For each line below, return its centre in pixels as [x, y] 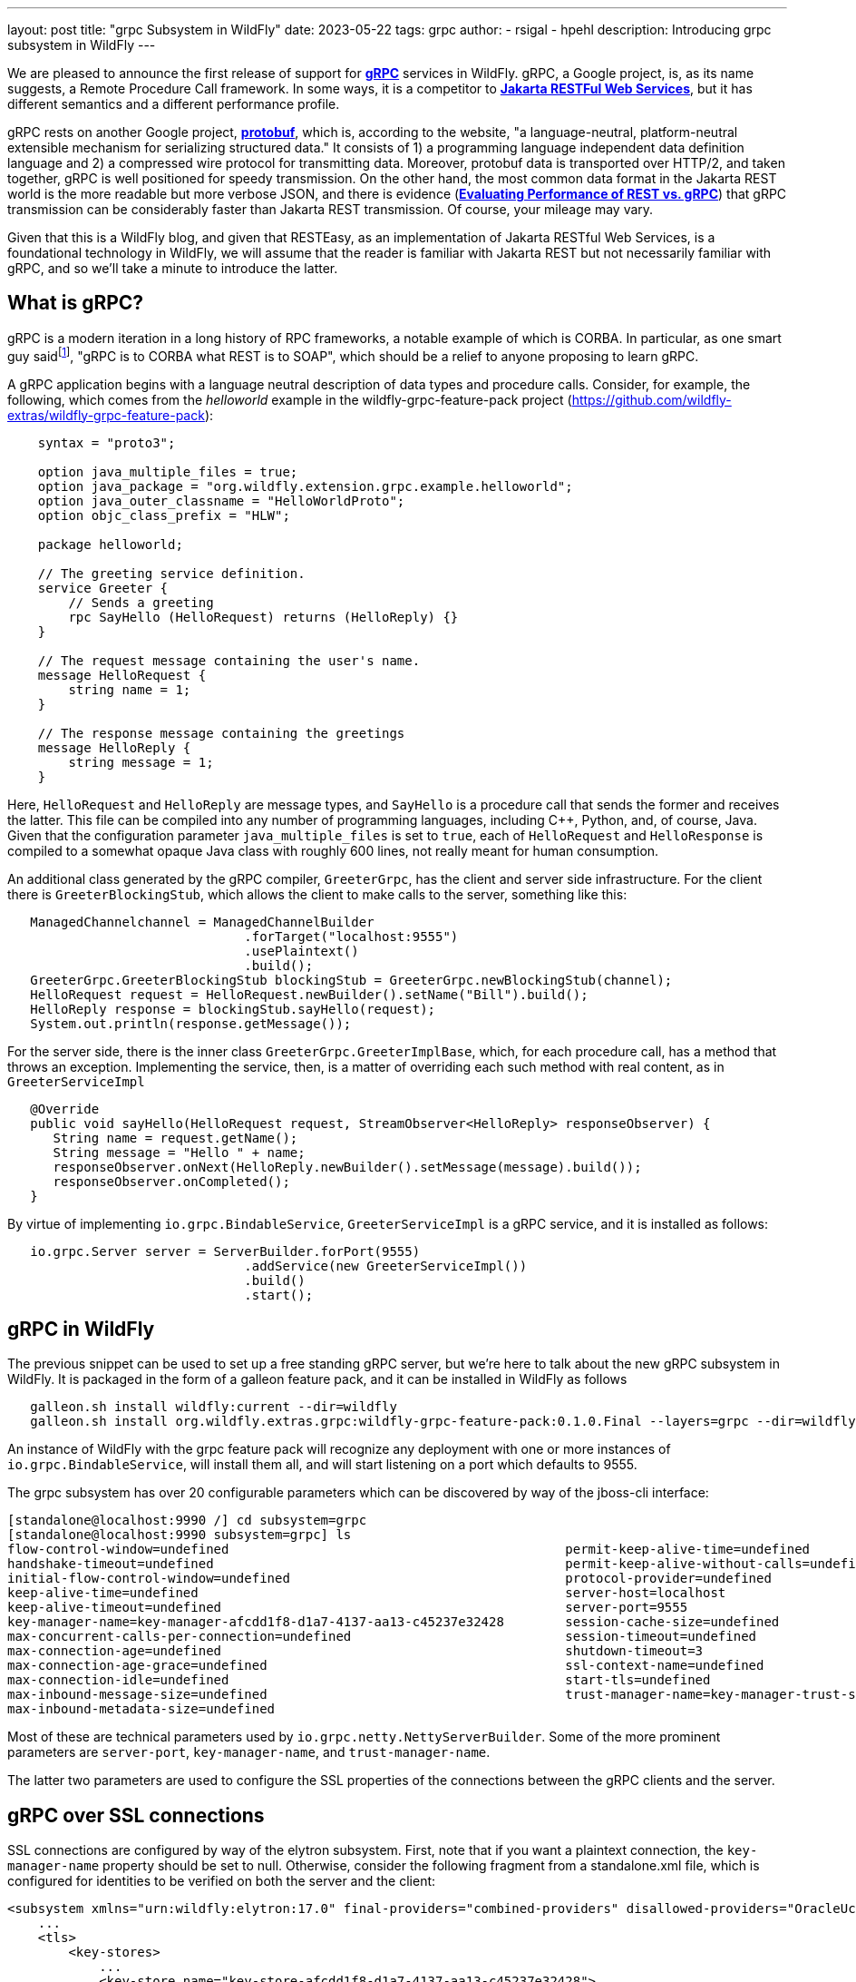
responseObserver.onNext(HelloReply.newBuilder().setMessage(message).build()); [347, 1167]
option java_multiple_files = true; [168, 471]
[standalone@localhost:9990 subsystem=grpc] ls [180, 1535]
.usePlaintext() [302, 951]
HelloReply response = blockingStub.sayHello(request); [233, 1009]
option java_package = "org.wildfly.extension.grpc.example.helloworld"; [305, 486]
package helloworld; [110, 544]
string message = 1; [141, 762]
